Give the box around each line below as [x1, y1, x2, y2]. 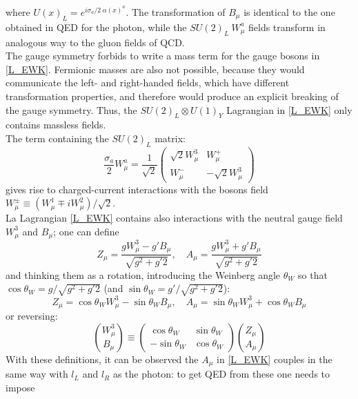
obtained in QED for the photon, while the [6, 19, 187, 34]
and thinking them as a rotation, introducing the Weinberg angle [6, 267, 281, 282]
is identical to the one [243, 5, 335, 19]
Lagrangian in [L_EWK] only [226, 102, 352, 117]
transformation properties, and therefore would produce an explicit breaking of [6, 88, 339, 103]
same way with [6, 367, 68, 381]
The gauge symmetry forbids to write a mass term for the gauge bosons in [6, 48, 320, 63]
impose [6, 380, 35, 394]
